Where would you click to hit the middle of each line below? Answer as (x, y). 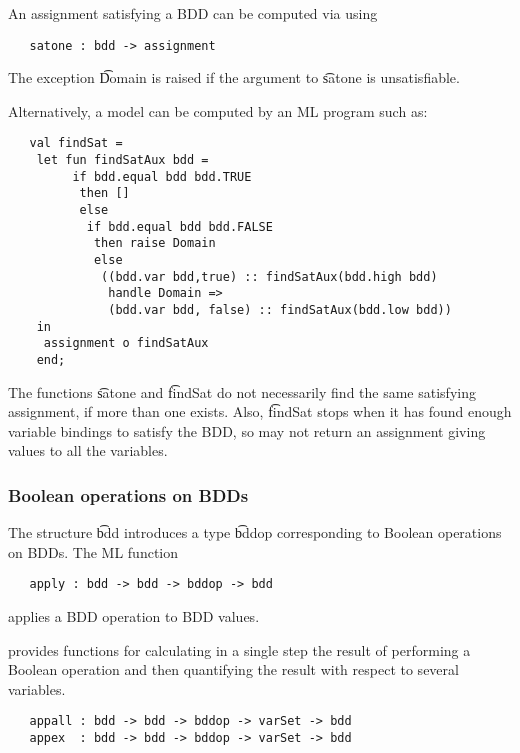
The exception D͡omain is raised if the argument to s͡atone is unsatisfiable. (234, 77)
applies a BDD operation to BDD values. (134, 616)
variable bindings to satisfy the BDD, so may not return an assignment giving (247, 430)
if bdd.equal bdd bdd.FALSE (179, 226)
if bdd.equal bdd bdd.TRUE (162, 176)
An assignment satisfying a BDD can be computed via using (193, 13)
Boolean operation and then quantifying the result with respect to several (233, 669)
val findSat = (76, 143)
